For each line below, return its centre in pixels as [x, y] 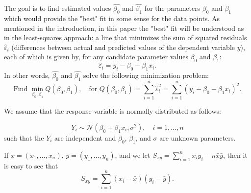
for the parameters [172, 8]
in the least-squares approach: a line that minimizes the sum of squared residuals [125, 37]
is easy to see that [31, 165]
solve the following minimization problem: [146, 75]
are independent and [85, 137]
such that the [24, 137]
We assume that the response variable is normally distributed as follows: [113, 111]
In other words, [27, 75]
